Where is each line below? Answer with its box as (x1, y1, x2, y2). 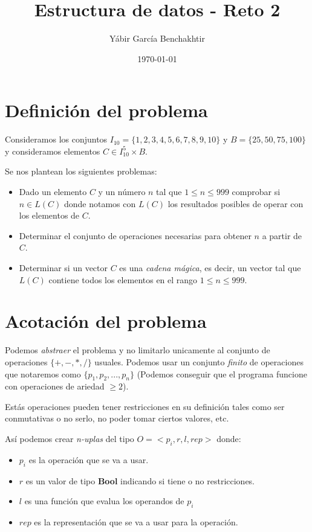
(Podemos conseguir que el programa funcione (137, 367, 307, 380)
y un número (98, 185, 146, 198)
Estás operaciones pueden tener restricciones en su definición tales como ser (5, 400, 285, 412)
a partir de (262, 229, 302, 242)
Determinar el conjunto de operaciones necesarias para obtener (19, 229, 252, 242)
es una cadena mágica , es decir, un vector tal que (119, 261, 301, 274)
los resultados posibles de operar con (167, 197, 304, 210)
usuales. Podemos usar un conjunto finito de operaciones (94, 355, 304, 368)
